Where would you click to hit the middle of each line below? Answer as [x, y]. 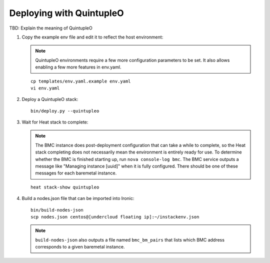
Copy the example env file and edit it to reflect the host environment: [92, 37]
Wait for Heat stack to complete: [55, 122]
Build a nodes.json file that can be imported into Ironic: [78, 198]
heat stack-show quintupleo [65, 187]
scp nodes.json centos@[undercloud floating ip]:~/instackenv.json [115, 217]
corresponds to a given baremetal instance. [80, 247]
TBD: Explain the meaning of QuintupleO [51, 28]
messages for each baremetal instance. [76, 173]
